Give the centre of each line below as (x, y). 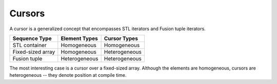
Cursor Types (121, 38)
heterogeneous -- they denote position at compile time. (68, 75)
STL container (29, 45)
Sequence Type (32, 38)
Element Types (80, 38)
